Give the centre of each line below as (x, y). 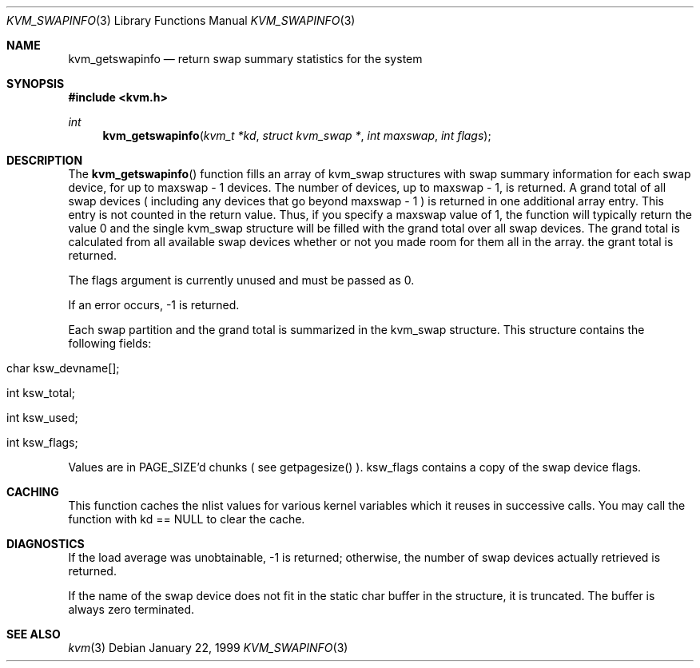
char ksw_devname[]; (63, 368)
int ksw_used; (42, 417)
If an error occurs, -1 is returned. (154, 305)
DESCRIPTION (45, 160)
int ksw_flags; (42, 442)
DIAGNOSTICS (46, 544)
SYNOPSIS (36, 83)
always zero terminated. (131, 609)
